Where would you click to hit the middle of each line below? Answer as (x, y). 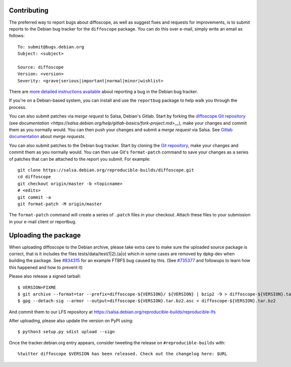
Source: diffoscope (41, 67)
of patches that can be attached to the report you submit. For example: (80, 159)
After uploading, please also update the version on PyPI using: (71, 321)
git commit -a (34, 197)
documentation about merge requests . (47, 137)
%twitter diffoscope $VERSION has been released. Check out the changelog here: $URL (122, 354)
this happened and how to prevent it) (46, 267)
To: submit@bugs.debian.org (51, 47)
